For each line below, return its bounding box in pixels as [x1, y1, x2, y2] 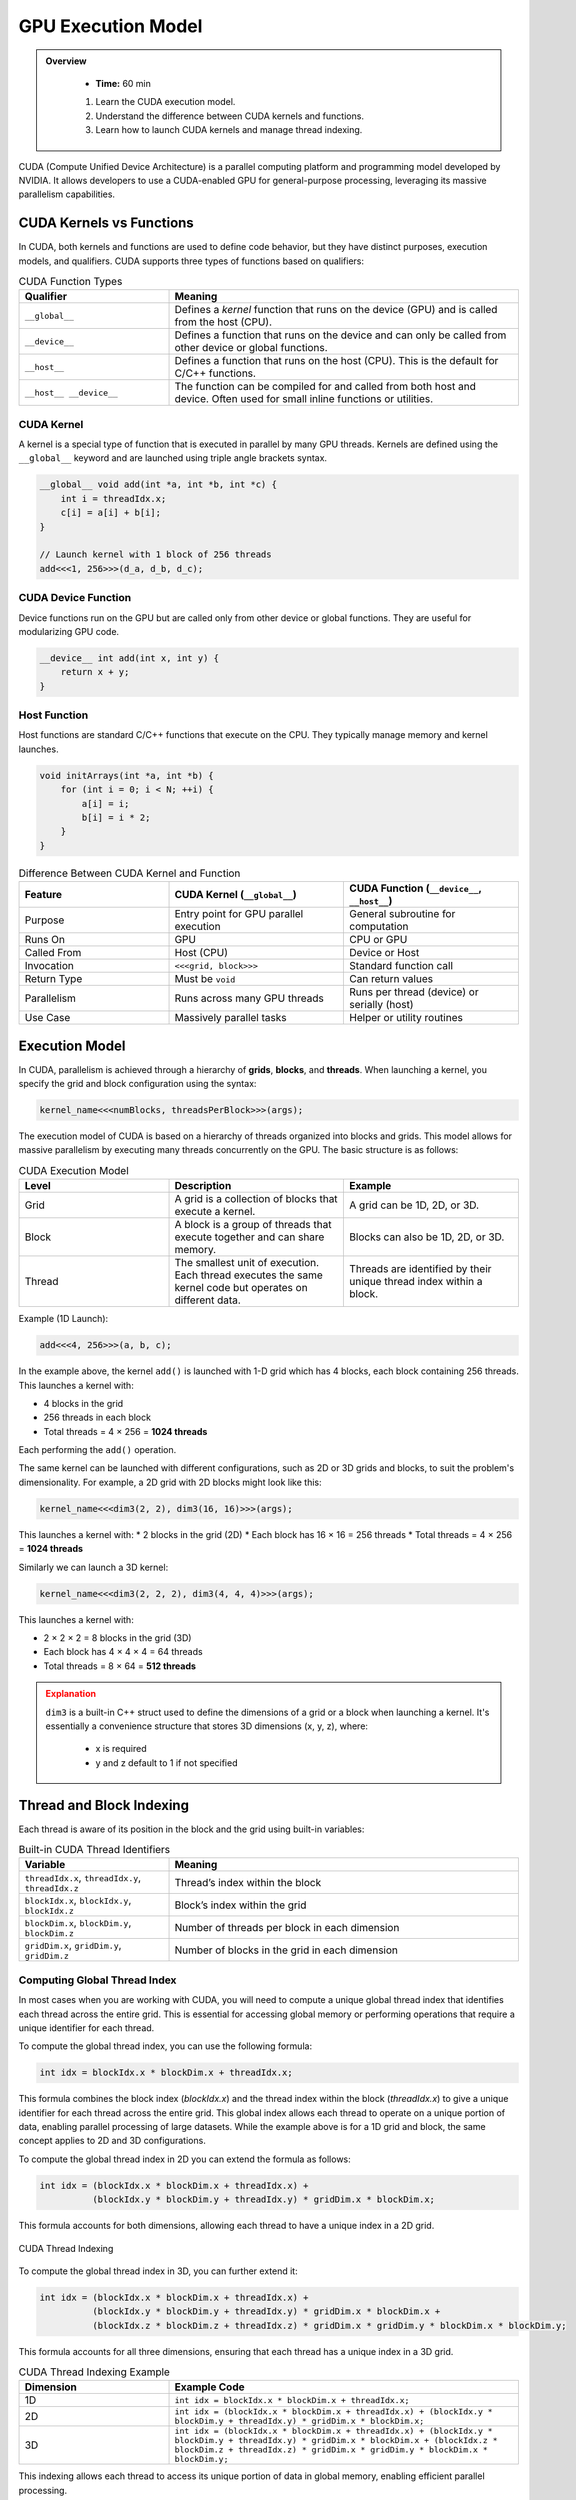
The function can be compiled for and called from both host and [174, 380, 477, 394]
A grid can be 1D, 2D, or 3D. [349, 1198, 480, 1212]
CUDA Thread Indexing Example [18, 2365, 170, 2379]
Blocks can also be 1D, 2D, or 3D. [349, 1230, 505, 1244]
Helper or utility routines [349, 1011, 464, 1025]
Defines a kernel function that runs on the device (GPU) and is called [174, 303, 498, 317]
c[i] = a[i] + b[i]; [60, 507, 162, 519]
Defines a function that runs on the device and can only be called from [174, 328, 507, 342]
